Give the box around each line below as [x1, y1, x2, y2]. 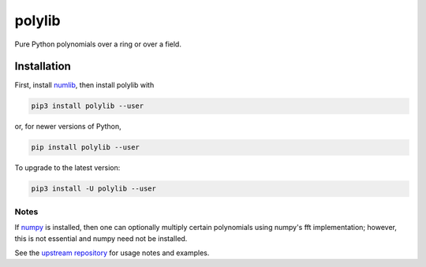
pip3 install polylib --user [31, 102, 144, 110]
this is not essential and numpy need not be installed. [14, 233, 188, 243]
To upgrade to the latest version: [14, 163, 121, 172]
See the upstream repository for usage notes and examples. [14, 248, 210, 258]
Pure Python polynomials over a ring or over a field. [14, 39, 181, 49]
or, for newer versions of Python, [14, 122, 121, 132]
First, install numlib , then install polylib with [14, 80, 155, 90]
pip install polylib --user [31, 143, 140, 152]
